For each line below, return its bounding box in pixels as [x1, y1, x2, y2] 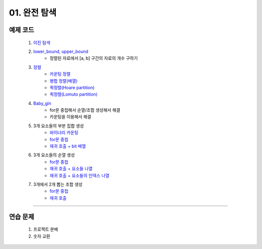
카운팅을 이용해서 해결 [49, 114, 92, 120]
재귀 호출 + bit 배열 [49, 143, 86, 149]
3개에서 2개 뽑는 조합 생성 [33, 181, 82, 187]
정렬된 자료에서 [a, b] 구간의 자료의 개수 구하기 [49, 55, 138, 61]
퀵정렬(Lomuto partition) [49, 91, 98, 97]
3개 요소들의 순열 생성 [33, 152, 75, 158]
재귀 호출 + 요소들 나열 [49, 166, 93, 172]
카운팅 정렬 [49, 71, 71, 77]
